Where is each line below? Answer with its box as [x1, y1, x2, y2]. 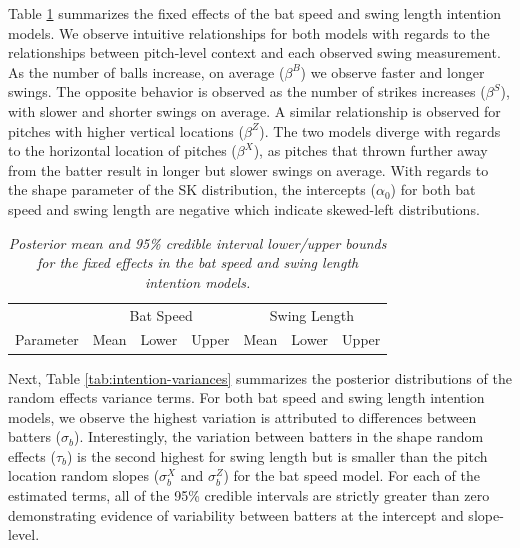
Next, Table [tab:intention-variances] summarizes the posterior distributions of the [8, 367, 512, 388]
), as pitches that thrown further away [253, 140, 488, 161]
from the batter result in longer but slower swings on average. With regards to [8, 159, 489, 180]
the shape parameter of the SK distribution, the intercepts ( [8, 179, 376, 200]
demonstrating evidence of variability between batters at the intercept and [8, 504, 464, 525]
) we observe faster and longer [300, 61, 485, 82]
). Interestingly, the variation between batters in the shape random [74, 426, 484, 447]
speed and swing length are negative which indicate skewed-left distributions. [8, 198, 480, 219]
